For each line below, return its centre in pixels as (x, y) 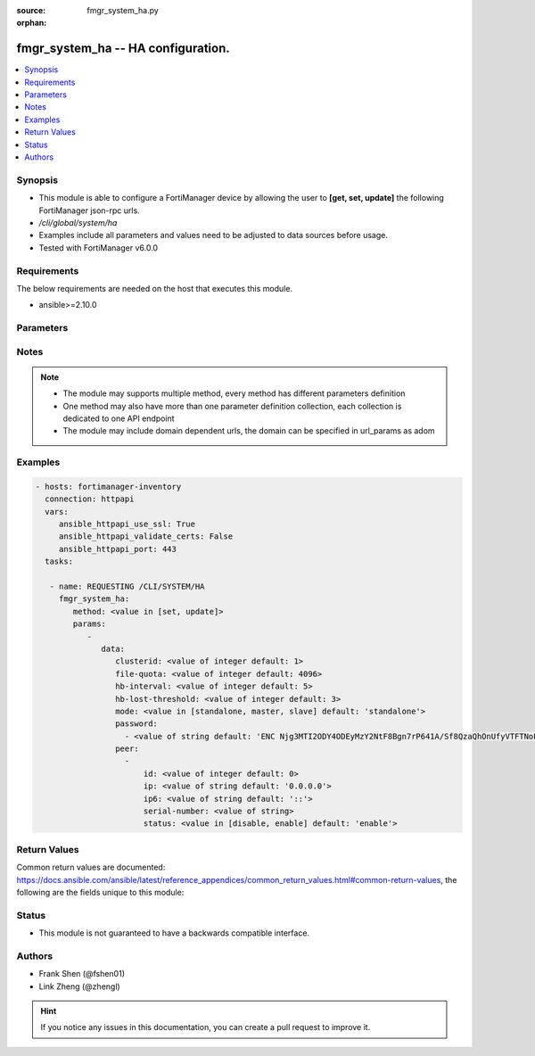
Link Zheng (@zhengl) (79, 986)
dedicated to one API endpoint (119, 418)
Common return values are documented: (91, 867)
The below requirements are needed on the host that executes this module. (155, 288)
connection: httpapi (90, 499)
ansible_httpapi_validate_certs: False (146, 536)
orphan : (32, 23)
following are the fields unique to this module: (100, 892)
